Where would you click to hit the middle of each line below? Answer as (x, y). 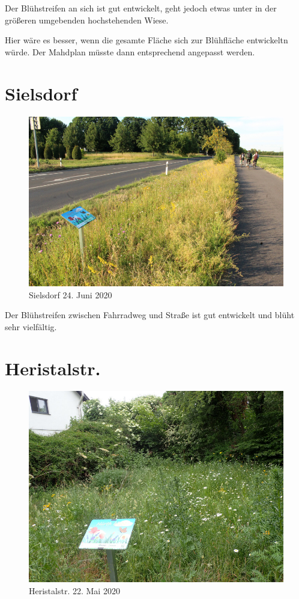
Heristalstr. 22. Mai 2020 (74, 591)
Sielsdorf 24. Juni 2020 (71, 294)
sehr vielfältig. (31, 326)
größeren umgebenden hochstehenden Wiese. (87, 20)
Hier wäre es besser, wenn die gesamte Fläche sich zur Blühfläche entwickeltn (146, 40)
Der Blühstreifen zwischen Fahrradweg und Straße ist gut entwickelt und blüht (150, 315)
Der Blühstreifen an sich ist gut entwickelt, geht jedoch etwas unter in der (141, 8)
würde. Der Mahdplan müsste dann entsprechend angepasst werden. (130, 51)
